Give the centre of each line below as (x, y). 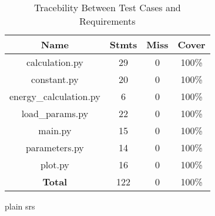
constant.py (55, 79)
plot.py (55, 165)
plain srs (20, 206)
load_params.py (55, 113)
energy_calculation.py (55, 96)
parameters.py (55, 147)
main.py (55, 130)
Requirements (107, 21)
